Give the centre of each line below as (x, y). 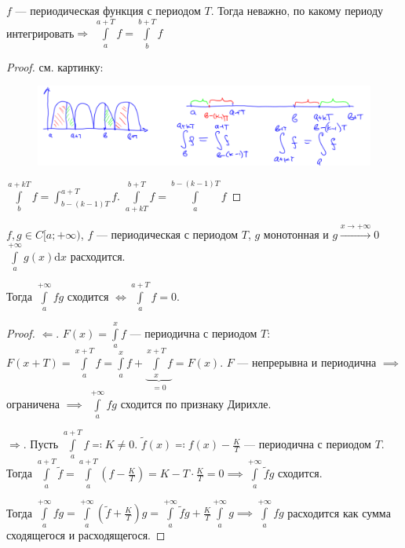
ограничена (33, 403)
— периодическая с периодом (167, 234)
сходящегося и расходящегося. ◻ (86, 534)
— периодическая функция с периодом (108, 10)
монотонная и (296, 234)
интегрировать (40, 33)
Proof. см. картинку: (55, 66)
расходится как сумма (339, 512)
